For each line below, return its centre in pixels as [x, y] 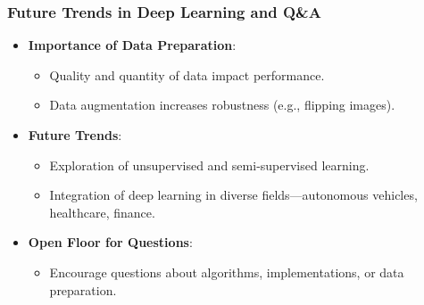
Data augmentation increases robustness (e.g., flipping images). [222, 105]
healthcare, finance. [102, 212]
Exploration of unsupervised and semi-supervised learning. [209, 165]
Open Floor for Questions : [110, 242]
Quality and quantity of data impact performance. [187, 74]
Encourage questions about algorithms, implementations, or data [227, 272]
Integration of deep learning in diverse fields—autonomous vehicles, [233, 195]
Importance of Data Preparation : [132, 45]
